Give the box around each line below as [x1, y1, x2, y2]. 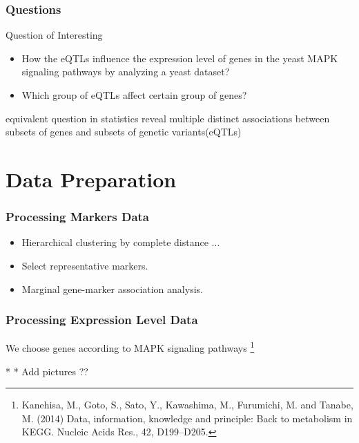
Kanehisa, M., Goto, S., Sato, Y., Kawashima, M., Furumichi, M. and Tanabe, [21, 397, 353, 412]
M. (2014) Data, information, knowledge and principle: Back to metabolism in [21, 411, 353, 425]
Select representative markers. [21, 258, 148, 272]
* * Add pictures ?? [6, 364, 88, 378]
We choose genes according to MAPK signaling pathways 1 [6, 339, 255, 355]
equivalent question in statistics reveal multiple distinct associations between [6, 111, 330, 125]
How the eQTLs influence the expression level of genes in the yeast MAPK [21, 50, 338, 65]
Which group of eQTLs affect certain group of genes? [21, 88, 247, 102]
